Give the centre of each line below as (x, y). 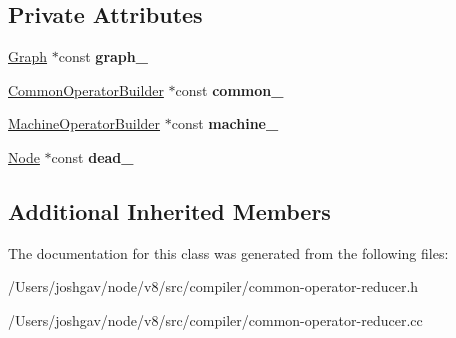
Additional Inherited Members (169, 210)
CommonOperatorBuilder (86, 89)
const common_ (229, 89)
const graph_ (103, 56)
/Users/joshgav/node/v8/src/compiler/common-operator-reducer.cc (215, 319)
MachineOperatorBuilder (84, 123)
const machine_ (225, 123)
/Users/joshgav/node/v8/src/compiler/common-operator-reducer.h (213, 286)
